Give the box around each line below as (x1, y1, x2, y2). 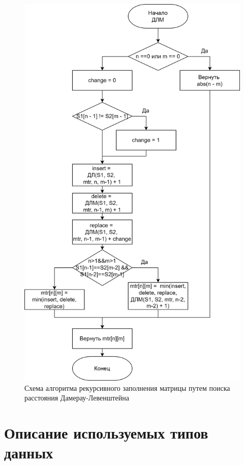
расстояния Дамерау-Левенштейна (24, 392, 129, 403)
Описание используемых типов (4, 422, 208, 443)
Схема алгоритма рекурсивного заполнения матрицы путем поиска (24, 382, 230, 393)
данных (4, 442, 53, 463)
